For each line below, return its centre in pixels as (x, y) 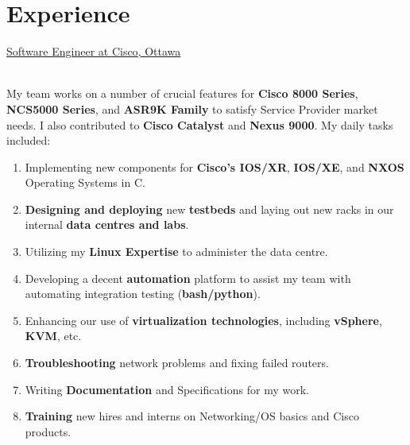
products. (48, 431)
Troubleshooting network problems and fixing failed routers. (177, 363)
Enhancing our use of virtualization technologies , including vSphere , (203, 320)
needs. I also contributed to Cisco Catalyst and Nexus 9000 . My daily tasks (200, 124)
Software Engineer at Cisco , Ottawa (94, 51)
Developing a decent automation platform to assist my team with (188, 278)
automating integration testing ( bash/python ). (143, 294)
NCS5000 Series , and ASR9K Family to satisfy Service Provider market (192, 108)
